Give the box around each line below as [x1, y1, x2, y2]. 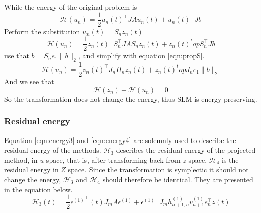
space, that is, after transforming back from [46, 154, 181, 165]
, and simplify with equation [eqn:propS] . [78, 50, 205, 61]
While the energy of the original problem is [4, 2, 137, 12]
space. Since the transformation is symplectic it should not [68, 164, 249, 175]
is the [222, 154, 239, 165]
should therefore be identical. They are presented [102, 174, 253, 184]
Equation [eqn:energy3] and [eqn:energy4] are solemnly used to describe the [4, 134, 236, 145]
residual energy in [4, 164, 59, 175]
